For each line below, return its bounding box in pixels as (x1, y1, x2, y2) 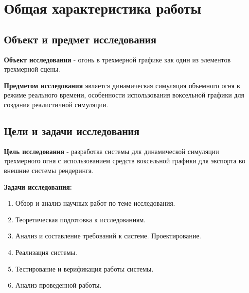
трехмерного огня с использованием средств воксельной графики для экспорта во (4, 156, 246, 166)
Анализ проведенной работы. (15, 280, 102, 290)
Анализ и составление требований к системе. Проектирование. (15, 231, 201, 241)
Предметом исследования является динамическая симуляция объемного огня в (4, 80, 240, 90)
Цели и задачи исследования (4, 123, 140, 138)
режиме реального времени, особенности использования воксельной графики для (4, 90, 244, 100)
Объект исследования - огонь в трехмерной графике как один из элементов (4, 54, 231, 64)
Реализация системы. (15, 247, 77, 257)
